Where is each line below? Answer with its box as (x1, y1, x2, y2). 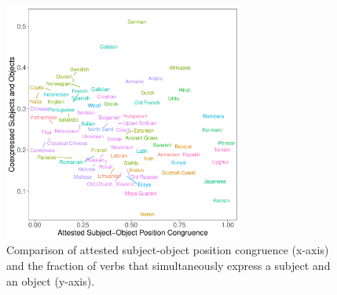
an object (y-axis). (6, 272, 95, 289)
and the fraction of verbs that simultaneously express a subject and (6, 257, 331, 273)
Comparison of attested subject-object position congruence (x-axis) (6, 242, 329, 258)
